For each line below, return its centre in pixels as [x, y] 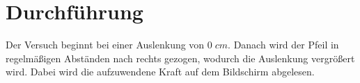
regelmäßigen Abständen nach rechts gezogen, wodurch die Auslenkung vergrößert [180, 58]
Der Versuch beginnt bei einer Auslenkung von [105, 45]
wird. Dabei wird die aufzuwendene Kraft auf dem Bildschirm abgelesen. [160, 72]
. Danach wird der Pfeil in [283, 45]
